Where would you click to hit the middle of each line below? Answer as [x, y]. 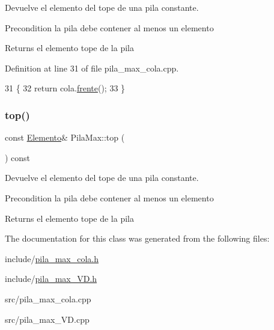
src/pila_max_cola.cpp [48, 298]
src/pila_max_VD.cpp [47, 319]
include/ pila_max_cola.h [52, 258]
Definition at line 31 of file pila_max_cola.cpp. [92, 68]
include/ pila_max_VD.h [51, 279]
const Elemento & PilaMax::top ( [65, 137]
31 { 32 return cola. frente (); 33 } [65, 88]
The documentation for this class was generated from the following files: [137, 238]
